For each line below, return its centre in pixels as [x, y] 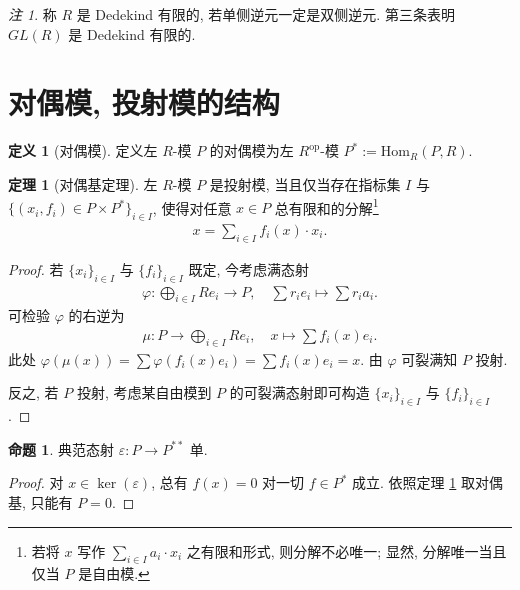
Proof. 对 [36, 482]
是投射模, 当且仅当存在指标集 [305, 183]
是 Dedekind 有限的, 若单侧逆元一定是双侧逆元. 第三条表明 [265, 14]
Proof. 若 [36, 268]
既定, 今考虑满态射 [249, 268]
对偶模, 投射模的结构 [144, 102]
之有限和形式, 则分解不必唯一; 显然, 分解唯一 [332, 550]
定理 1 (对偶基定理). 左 [83, 183]
